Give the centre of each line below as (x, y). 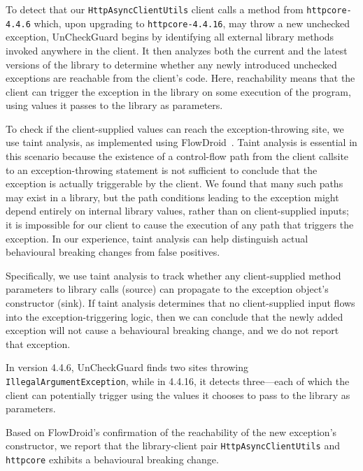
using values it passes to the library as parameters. (114, 105)
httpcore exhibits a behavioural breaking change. (112, 459)
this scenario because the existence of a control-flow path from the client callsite (177, 156)
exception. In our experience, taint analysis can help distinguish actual (157, 238)
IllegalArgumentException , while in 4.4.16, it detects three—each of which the (178, 381)
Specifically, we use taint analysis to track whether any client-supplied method (173, 275)
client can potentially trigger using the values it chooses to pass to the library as (178, 394)
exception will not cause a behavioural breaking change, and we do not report (172, 330)
